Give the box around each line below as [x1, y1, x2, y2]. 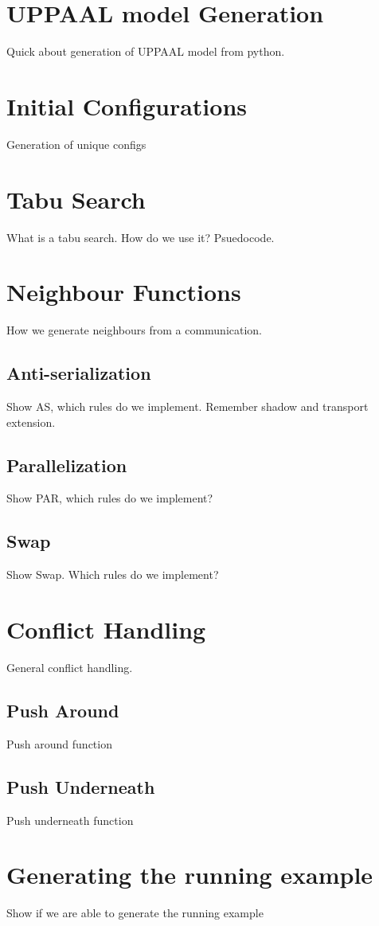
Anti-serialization [6, 361, 151, 385]
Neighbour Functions [6, 275, 241, 308]
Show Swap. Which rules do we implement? [6, 566, 219, 583]
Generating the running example [6, 858, 373, 891]
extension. [6, 413, 56, 430]
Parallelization [6, 452, 127, 477]
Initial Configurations [6, 89, 248, 122]
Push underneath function [6, 811, 134, 828]
